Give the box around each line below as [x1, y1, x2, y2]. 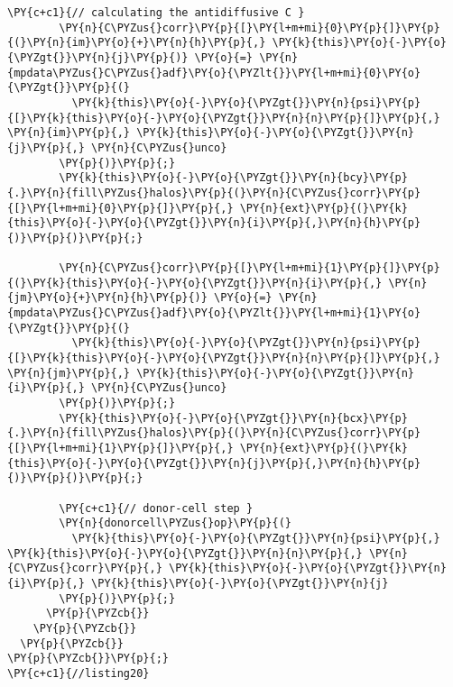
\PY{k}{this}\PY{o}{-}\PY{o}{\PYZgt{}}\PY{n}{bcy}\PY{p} [59, 171, 408, 185]
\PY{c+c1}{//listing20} [7, 666, 150, 680]
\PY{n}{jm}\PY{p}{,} [7, 366, 131, 380]
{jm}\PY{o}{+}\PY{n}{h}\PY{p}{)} [7, 291, 208, 305]
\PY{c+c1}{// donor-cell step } [59, 501, 254, 515]
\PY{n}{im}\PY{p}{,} [7, 126, 131, 140]
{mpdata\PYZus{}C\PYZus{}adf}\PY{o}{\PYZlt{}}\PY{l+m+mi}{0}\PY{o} [7, 66, 421, 79]
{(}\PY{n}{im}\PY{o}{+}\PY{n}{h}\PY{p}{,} [7, 36, 266, 50]
